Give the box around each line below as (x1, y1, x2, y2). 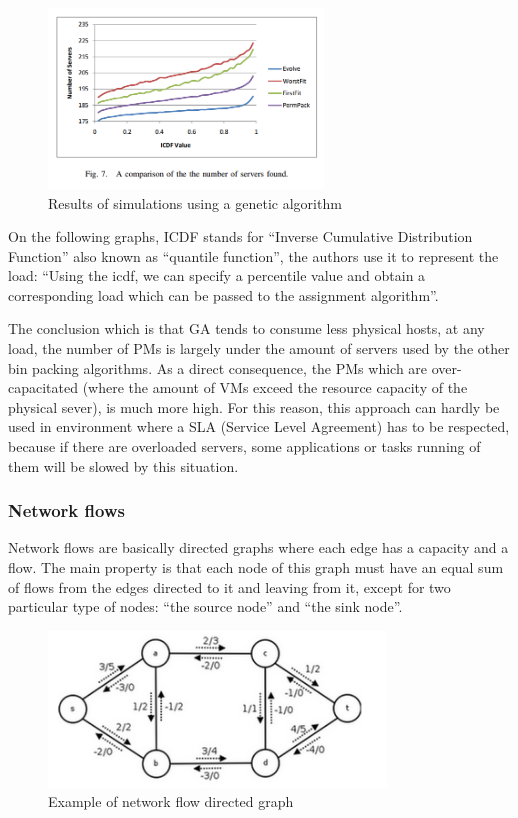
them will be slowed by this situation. (8, 455, 239, 476)
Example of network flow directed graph (48, 791, 294, 812)
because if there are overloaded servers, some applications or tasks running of (8, 436, 481, 457)
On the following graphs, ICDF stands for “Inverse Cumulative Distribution (8, 226, 473, 247)
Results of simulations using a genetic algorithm (48, 192, 342, 213)
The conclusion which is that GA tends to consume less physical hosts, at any (8, 318, 485, 339)
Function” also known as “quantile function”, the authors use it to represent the (8, 245, 499, 266)
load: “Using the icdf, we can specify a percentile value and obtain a (8, 265, 426, 286)
